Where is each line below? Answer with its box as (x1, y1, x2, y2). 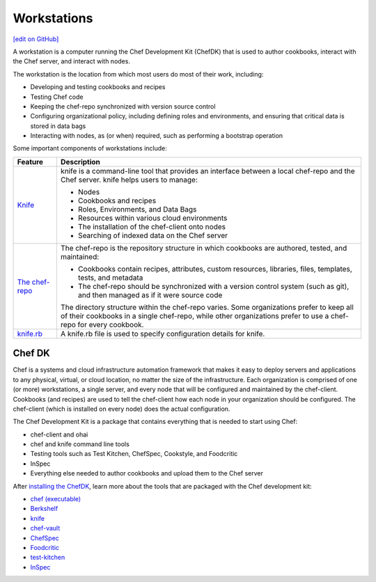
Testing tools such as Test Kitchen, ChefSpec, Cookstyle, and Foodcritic (30, 450, 238, 458)
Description (60, 157, 101, 166)
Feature (17, 157, 44, 166)
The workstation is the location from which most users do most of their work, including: (13, 70, 264, 78)
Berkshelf (30, 505, 58, 513)
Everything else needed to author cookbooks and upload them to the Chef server (30, 469, 264, 478)
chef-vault (30, 524, 61, 533)
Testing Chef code (30, 93, 84, 101)
